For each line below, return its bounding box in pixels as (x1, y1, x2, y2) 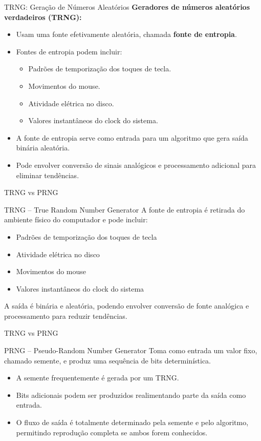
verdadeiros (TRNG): (4, 11, 82, 22)
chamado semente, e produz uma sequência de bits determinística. (4, 355, 211, 366)
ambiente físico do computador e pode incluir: (4, 214, 148, 225)
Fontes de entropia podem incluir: (16, 46, 122, 56)
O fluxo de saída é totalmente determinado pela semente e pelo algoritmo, (16, 417, 249, 428)
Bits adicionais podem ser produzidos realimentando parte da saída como (16, 389, 246, 400)
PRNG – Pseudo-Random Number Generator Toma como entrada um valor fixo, (4, 345, 257, 356)
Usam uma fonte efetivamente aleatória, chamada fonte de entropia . (16, 29, 237, 40)
